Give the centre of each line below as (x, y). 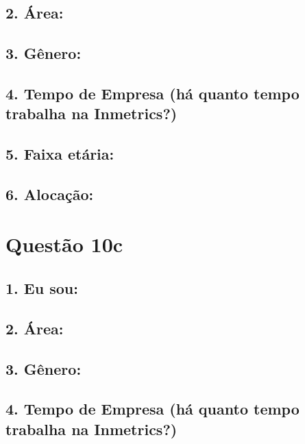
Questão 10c (64, 244)
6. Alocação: (50, 194)
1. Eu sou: (42, 288)
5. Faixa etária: (60, 154)
